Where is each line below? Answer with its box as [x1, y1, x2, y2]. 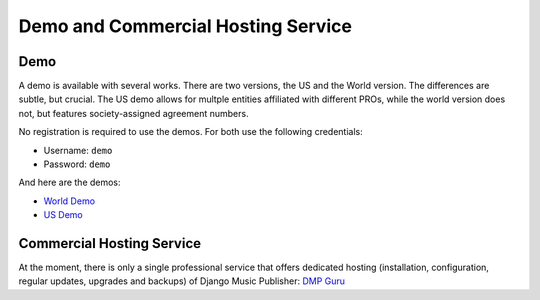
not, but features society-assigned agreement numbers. [18, 107, 249, 119]
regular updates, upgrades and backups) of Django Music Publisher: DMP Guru [18, 275, 345, 287]
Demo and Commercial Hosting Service [18, 15, 352, 37]
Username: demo [43, 144, 113, 156]
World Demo [43, 195, 95, 207]
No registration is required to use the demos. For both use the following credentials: [18, 126, 364, 138]
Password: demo [43, 158, 111, 170]
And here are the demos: [18, 176, 121, 189]
